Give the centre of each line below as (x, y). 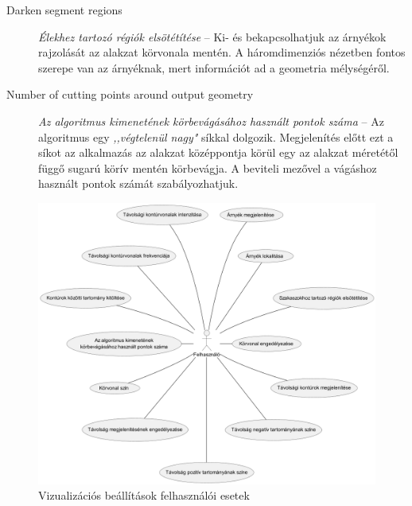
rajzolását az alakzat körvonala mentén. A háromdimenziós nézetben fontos (222, 52)
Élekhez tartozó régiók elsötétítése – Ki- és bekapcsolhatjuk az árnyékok (212, 36)
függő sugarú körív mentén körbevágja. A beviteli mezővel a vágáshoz (208, 167)
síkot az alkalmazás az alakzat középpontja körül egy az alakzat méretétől (218, 152)
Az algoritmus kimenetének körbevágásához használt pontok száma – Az (211, 121)
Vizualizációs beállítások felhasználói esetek (144, 495)
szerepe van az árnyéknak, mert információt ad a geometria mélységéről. (214, 67)
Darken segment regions (64, 10)
